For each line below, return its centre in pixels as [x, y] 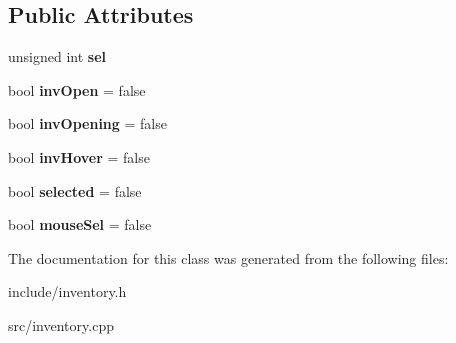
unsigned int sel [57, 56]
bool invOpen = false [77, 89]
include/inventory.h [67, 291]
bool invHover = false [79, 156]
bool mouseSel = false [80, 224]
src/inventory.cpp [61, 324]
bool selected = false [75, 190]
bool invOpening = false [87, 123]
